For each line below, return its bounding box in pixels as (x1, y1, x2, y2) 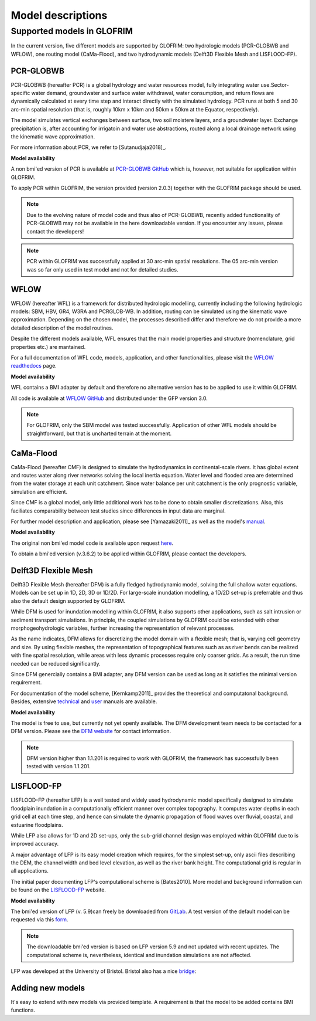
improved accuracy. (11, 840, 59, 847)
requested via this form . (11, 916, 68, 923)
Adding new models (11, 983, 85, 993)
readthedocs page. (11, 362, 57, 369)
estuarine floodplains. (11, 821, 64, 828)
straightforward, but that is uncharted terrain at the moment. (26, 430, 172, 437)
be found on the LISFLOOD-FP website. (11, 886, 107, 894)
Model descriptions (11, 9, 108, 22)
